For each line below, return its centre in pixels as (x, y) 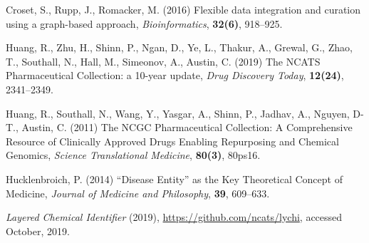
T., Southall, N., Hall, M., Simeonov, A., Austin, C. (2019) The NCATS (163, 61)
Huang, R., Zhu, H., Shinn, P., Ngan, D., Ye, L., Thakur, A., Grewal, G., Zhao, (179, 47)
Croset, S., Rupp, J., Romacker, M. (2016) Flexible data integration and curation (183, 9)
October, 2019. (38, 231)
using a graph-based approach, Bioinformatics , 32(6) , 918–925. (144, 23)
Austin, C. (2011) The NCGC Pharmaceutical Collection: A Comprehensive (187, 127)
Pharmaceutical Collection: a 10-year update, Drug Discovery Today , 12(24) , (175, 75)
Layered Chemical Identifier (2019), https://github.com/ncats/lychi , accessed (174, 217)
